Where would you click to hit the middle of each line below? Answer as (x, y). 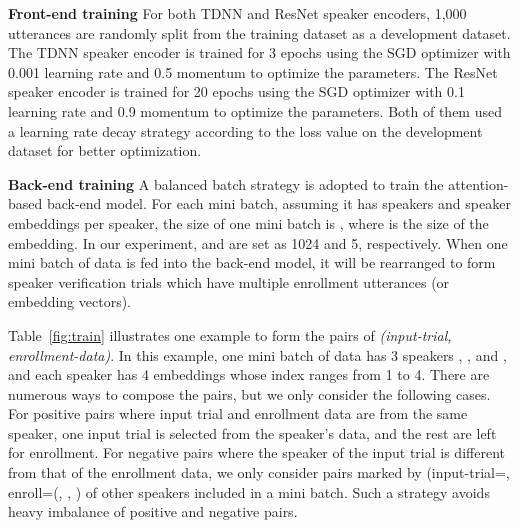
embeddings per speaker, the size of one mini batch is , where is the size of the (248, 222)
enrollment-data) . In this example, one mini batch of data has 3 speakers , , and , (257, 354)
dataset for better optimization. (105, 150)
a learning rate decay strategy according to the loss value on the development (245, 130)
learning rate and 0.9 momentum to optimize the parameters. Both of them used (255, 110)
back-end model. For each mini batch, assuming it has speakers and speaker (278, 203)
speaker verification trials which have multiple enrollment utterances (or (229, 281)
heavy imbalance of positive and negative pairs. (153, 511)
